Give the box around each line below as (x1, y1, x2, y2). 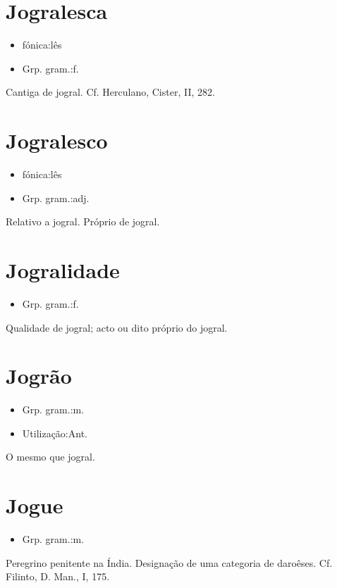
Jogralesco (6, 126, 108, 155)
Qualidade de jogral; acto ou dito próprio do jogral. (6, 320, 228, 334)
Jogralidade (6, 256, 120, 284)
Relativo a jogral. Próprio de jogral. (6, 214, 160, 229)
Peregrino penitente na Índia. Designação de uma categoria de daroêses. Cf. (6, 555, 333, 570)
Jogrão (6, 361, 72, 390)
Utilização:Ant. (22, 425, 87, 440)
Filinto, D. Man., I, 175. (6, 569, 110, 584)
